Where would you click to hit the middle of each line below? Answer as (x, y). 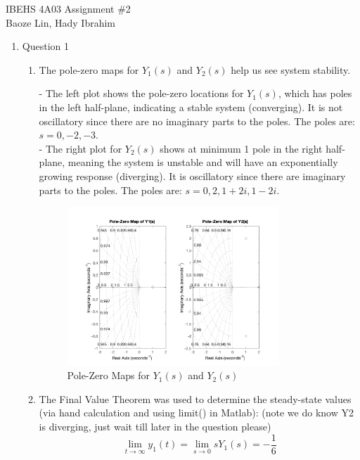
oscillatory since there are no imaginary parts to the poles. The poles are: (197, 121)
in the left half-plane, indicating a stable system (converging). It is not (191, 107)
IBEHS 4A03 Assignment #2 (68, 8)
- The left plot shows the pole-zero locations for (141, 93)
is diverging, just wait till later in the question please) (155, 427)
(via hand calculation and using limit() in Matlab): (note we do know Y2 (196, 413)
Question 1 (45, 46)
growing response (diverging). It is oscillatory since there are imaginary (192, 175)
